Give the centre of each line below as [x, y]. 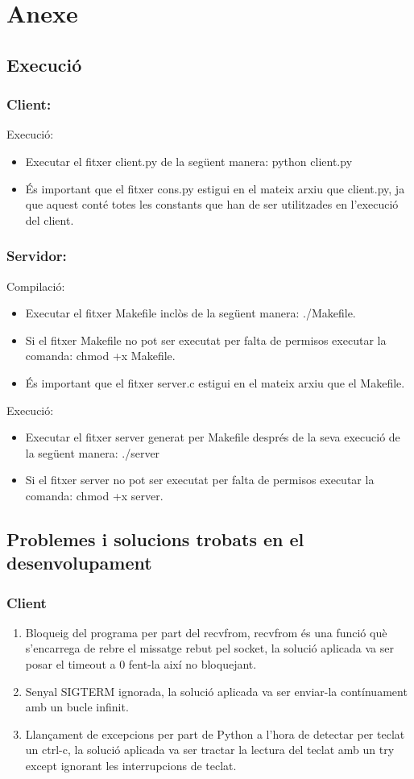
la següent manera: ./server [93, 452]
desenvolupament [79, 563]
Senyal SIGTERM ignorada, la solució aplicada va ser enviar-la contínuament [216, 691]
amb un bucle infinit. [77, 707]
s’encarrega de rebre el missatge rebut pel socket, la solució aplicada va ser [209, 648]
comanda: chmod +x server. [94, 495]
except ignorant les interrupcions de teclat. [131, 766]
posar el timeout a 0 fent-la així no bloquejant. [141, 664]
